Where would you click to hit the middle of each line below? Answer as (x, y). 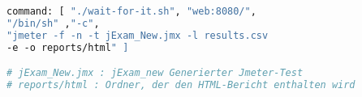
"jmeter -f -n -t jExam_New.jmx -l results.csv (138, 35)
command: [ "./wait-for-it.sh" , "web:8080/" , (131, 11)
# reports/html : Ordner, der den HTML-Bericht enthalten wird (181, 85)
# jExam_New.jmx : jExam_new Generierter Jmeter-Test (155, 73)
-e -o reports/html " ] (68, 47)
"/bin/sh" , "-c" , (53, 23)
